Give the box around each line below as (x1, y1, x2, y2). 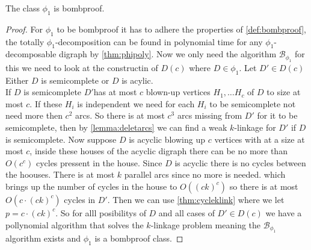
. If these (29, 97, 63, 110)
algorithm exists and (5, 231, 81, 244)
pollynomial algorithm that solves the (5, 218, 144, 231)
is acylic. (122, 73, 153, 86)
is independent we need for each (77, 97, 195, 110)
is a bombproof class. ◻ (94, 231, 183, 244)
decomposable (5, 48, 57, 60)
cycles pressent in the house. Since (35, 156, 162, 169)
